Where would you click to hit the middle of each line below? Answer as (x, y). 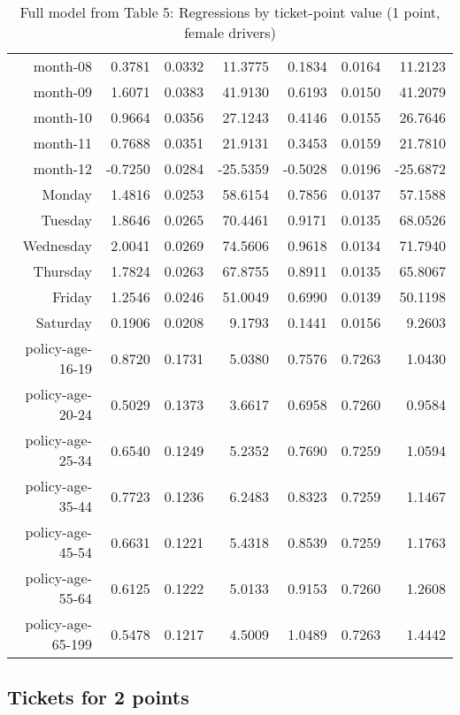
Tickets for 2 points (98, 697)
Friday (72, 297)
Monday (67, 194)
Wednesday (57, 245)
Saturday (64, 322)
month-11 (62, 143)
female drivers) (230, 32)
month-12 (62, 168)
